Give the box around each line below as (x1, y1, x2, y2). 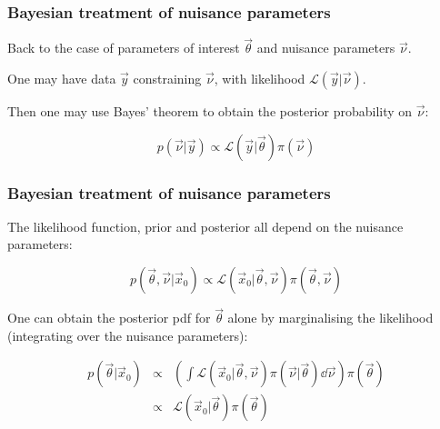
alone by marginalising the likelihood (227, 308, 434, 327)
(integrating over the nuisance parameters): (7, 325, 248, 344)
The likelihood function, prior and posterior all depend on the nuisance (7, 216, 404, 235)
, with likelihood (214, 69, 305, 88)
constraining (133, 69, 202, 88)
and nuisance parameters (256, 38, 395, 57)
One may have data (7, 69, 116, 88)
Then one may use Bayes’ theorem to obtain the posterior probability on (7, 102, 413, 121)
